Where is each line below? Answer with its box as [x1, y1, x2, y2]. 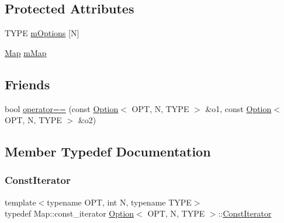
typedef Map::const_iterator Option [5, 207, 134, 219]
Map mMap [5, 46, 47, 58]
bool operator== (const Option [5, 102, 119, 114]
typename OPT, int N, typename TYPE [47, 196, 192, 208]
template [5, 196, 36, 208]
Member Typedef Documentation [5, 142, 211, 161]
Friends [5, 75, 50, 93]
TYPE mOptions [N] [5, 27, 79, 39]
